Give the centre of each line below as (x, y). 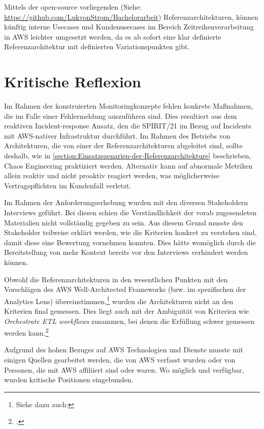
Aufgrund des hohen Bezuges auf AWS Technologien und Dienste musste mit (124, 350)
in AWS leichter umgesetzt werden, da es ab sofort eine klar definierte (113, 36)
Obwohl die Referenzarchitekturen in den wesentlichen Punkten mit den (116, 279)
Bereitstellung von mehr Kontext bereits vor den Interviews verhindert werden (126, 252)
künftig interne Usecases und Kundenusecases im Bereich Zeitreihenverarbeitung (129, 27)
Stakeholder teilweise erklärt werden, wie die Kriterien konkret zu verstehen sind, (130, 232)
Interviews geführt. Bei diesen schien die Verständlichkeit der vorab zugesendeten (130, 212)
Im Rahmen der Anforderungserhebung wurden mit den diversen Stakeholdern (126, 202)
